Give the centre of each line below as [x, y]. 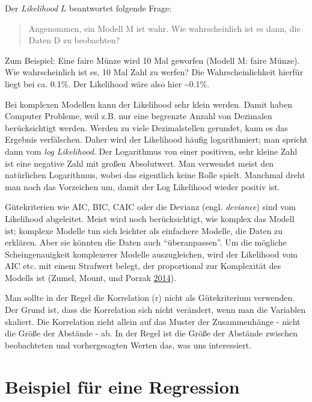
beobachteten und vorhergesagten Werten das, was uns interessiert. [128, 345]
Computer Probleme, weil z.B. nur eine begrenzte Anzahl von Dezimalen [139, 116]
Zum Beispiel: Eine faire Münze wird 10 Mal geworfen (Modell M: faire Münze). [152, 60]
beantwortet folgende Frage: [120, 8]
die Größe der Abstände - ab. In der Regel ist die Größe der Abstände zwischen [151, 333]
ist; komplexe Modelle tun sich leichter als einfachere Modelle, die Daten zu [144, 230]
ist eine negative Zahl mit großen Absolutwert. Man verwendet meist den [139, 163]
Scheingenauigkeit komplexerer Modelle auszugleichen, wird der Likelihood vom [151, 254]
